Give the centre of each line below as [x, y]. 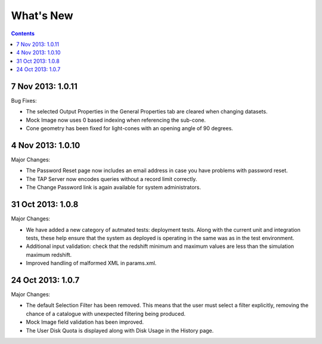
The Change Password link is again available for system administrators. [113, 188]
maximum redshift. [49, 254]
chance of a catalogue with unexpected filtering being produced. [106, 314]
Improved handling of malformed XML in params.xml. [91, 263]
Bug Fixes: [24, 101]
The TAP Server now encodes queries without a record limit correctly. [112, 179]
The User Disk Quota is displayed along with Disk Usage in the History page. [120, 330]
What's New [42, 16]
